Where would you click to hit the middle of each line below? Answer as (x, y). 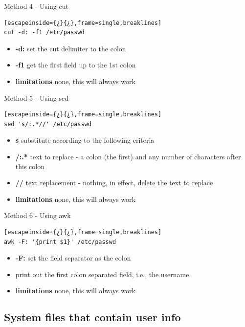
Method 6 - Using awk (37, 215)
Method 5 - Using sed (36, 98)
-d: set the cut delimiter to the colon (71, 48)
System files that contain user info (92, 317)
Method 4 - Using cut (36, 6)
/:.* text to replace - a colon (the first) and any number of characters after (128, 156)
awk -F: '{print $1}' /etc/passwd (60, 242)
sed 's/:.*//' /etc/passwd (48, 124)
